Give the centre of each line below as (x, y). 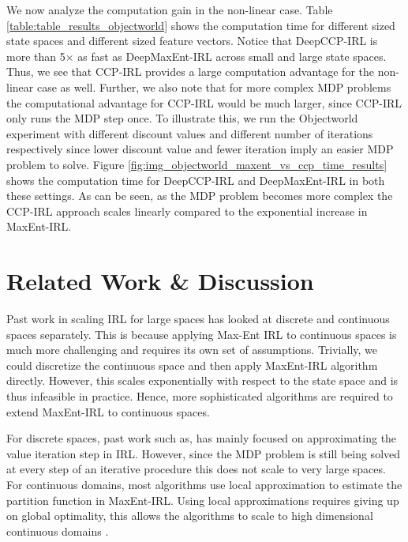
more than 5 (36, 56)
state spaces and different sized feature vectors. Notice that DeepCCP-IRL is (192, 41)
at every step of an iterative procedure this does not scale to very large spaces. (196, 469)
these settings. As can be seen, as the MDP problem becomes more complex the (200, 196)
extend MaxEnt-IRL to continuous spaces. (108, 411)
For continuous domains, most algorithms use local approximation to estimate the (204, 484)
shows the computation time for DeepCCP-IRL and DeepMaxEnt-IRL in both (196, 180)
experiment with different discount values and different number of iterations (190, 133)
